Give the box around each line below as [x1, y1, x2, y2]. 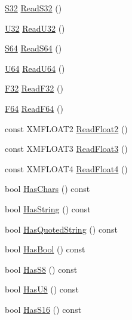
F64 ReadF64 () [5, 102, 63, 114]
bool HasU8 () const [5, 283, 79, 295]
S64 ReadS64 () [5, 42, 62, 54]
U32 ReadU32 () [5, 22, 65, 34]
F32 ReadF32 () [5, 82, 63, 95]
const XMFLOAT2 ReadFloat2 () [5, 122, 128, 135]
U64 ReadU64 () [5, 62, 65, 74]
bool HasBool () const [5, 243, 85, 255]
